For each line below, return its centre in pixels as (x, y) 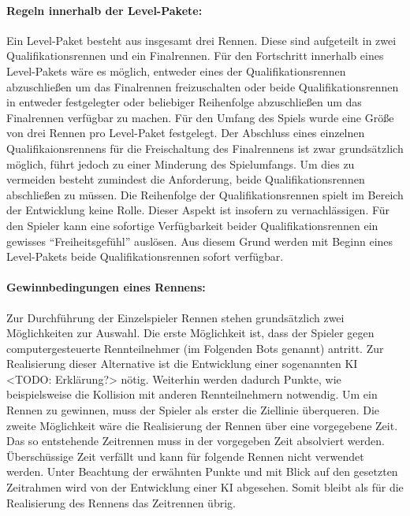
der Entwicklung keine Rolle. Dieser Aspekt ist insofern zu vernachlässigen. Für (198, 210)
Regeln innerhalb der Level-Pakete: (104, 10)
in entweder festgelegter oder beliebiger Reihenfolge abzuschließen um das (184, 102)
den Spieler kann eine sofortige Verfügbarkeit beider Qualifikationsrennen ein (192, 225)
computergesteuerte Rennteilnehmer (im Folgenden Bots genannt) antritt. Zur (195, 348)
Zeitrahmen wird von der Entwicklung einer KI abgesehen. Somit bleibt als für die (205, 487)
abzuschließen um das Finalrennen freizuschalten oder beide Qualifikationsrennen (203, 86)
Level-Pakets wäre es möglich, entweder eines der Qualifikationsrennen (176, 71)
